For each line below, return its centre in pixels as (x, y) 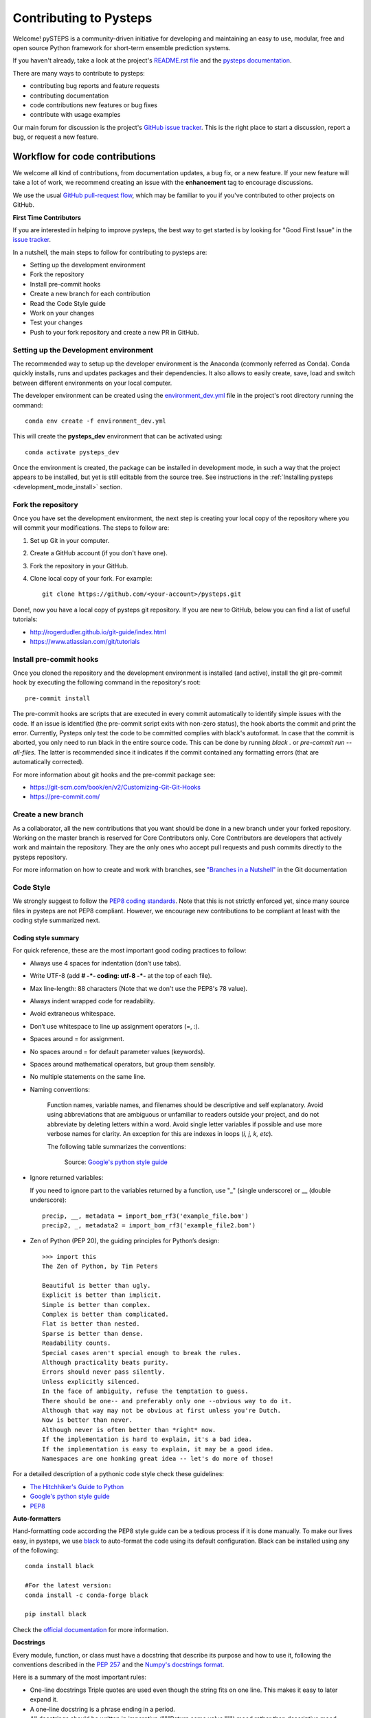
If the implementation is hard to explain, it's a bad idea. (147, 1439)
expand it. (44, 1699)
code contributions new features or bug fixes (94, 105)
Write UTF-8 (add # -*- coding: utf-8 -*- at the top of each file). (121, 976)
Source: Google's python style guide (116, 1162)
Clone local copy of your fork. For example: (91, 578)
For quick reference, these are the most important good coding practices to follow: (130, 950)
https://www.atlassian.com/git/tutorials (85, 641)
